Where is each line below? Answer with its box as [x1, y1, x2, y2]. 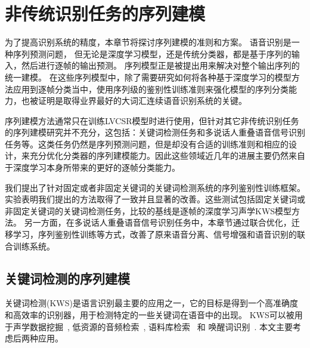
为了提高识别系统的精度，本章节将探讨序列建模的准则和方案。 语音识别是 [5, 36, 292, 48]
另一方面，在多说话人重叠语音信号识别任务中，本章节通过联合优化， [24, 216, 292, 229]
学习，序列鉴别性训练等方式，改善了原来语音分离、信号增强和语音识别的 [13, 228, 297, 241]
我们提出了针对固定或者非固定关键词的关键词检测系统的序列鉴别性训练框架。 [5, 181, 305, 193]
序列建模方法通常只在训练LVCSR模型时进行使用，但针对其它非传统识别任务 [5, 114, 299, 127]
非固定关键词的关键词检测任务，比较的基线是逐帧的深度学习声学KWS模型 [5, 204, 292, 217]
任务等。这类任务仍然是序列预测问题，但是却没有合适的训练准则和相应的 [5, 137, 289, 150]
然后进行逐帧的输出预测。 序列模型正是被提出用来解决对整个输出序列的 [21, 59, 300, 72]
